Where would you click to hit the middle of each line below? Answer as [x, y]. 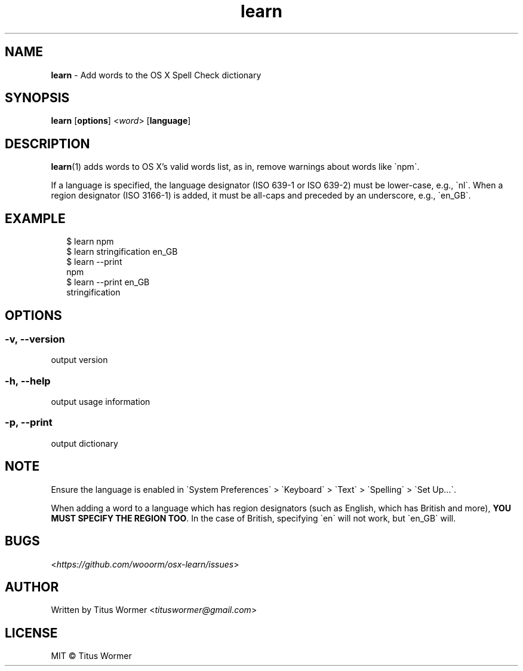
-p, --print [29, 423]
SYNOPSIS [37, 98]
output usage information [101, 402]
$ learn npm [90, 242]
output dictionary [84, 443]
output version [79, 360]
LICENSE [31, 633]
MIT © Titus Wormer [91, 656]
